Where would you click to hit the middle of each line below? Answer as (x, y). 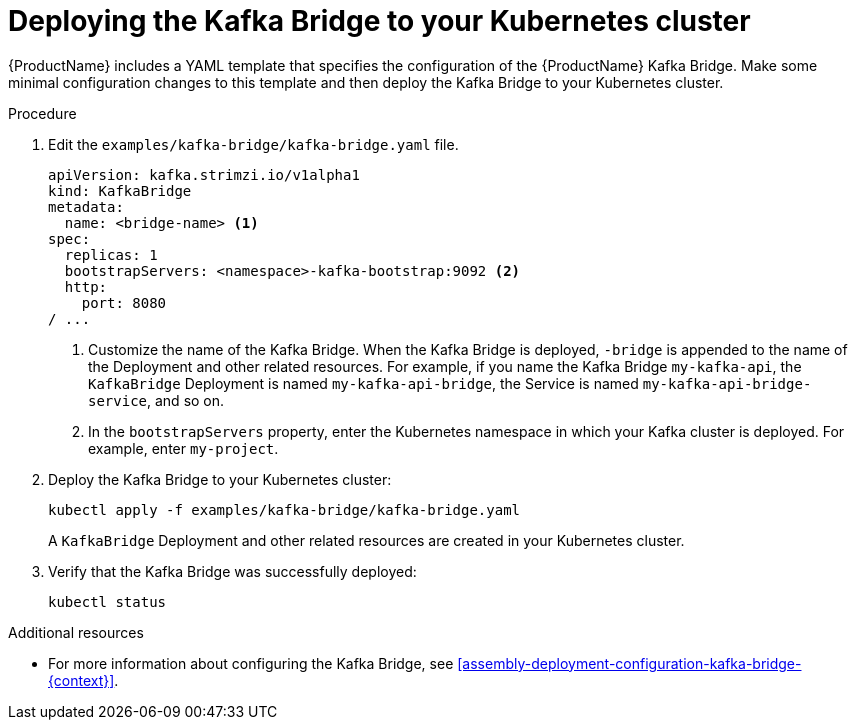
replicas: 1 (111, 254)
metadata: (86, 206)
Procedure (42, 113)
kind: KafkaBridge (120, 190)
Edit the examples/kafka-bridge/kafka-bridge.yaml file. (253, 144)
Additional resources (76, 632)
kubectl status (107, 601)
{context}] (81, 680)
